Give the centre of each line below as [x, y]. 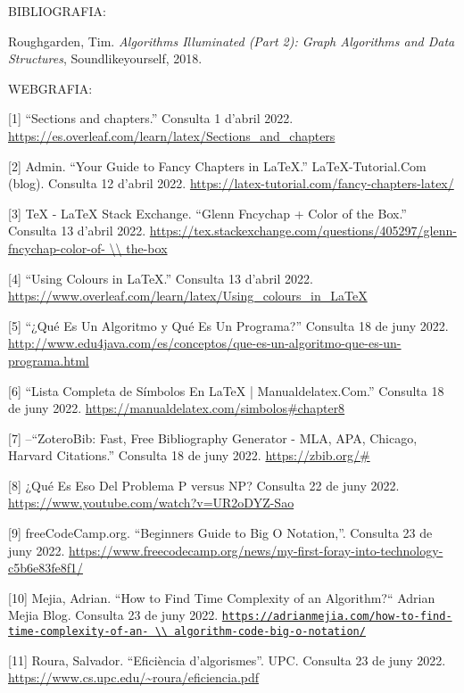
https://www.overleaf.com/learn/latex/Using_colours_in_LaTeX [188, 296]
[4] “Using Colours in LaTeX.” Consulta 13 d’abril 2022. [161, 278]
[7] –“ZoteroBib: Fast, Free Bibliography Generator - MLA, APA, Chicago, [213, 437]
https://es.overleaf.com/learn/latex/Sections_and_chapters [172, 135]
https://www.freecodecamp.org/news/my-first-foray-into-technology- [256, 550]
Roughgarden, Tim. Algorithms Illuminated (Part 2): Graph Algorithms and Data [232, 41]
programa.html [49, 360]
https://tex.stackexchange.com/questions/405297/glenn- [303, 231]
